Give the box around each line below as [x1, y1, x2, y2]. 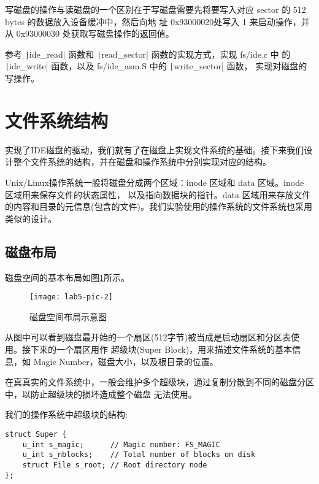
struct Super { [5, 429, 67, 439]
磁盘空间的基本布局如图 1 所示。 [5, 271, 129, 283]
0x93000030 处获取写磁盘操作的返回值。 [16, 27, 174, 40]
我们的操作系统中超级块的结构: [5, 408, 128, 421]
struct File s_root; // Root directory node [22, 460, 207, 469]
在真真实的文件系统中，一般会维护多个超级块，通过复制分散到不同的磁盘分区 [5, 375, 314, 388]
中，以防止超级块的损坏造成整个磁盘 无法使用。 [5, 387, 197, 400]
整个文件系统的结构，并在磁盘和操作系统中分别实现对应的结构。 [13, 155, 271, 168]
